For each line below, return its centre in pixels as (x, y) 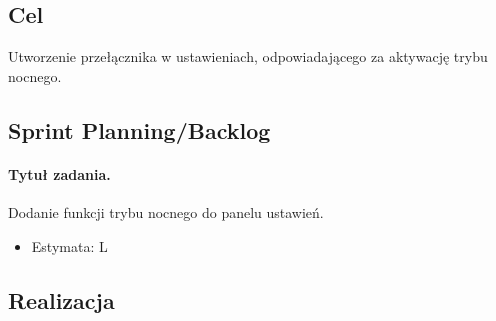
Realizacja (61, 299)
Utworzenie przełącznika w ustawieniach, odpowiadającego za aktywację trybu (248, 56)
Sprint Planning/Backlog (139, 129)
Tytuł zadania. (59, 173)
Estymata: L (69, 245)
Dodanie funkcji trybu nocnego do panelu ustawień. (166, 211)
